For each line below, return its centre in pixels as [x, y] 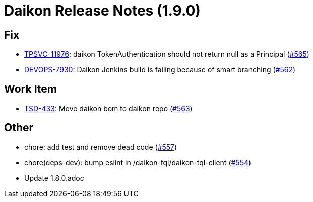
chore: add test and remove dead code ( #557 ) [101, 147]
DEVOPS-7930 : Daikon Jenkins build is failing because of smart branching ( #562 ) [160, 70]
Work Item [31, 89]
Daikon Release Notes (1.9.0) [102, 11]
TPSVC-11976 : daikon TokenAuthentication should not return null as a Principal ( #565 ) [167, 54]
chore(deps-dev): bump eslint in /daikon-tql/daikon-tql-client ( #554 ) [138, 162]
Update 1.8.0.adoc [54, 178]
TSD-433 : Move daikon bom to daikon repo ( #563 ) [108, 109]
